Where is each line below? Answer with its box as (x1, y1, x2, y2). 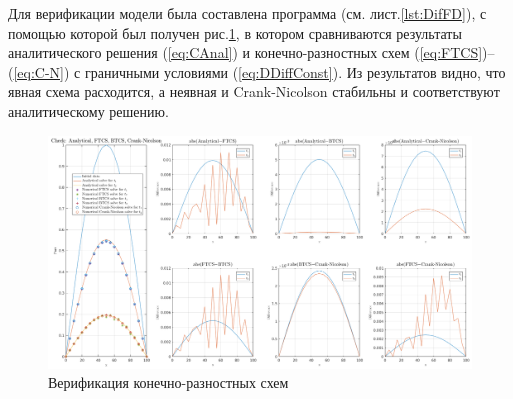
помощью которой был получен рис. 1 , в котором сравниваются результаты (8, 22, 462, 43)
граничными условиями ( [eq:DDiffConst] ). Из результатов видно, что (84, 61, 506, 82)
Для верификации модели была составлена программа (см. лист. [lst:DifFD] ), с (8, 3, 487, 23)
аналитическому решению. (8, 100, 169, 121)
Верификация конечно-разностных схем (48, 372, 289, 393)
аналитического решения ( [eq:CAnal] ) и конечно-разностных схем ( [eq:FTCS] (8, 42, 483, 63)
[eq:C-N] (13, 61, 65, 82)
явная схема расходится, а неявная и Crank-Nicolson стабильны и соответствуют (8, 81, 500, 102)
